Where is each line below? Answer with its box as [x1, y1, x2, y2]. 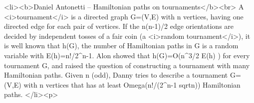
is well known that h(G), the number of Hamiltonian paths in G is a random [4, 40, 239, 51]
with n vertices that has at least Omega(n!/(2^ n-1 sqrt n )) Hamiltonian [23, 79, 241, 90]
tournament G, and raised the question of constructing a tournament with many [4, 60, 250, 70]
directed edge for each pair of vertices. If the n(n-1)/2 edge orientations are [4, 21, 234, 31]
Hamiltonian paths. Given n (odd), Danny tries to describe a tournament [4, 70, 228, 80]
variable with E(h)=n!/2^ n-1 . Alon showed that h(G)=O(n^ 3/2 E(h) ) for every [4, 50, 250, 60]
